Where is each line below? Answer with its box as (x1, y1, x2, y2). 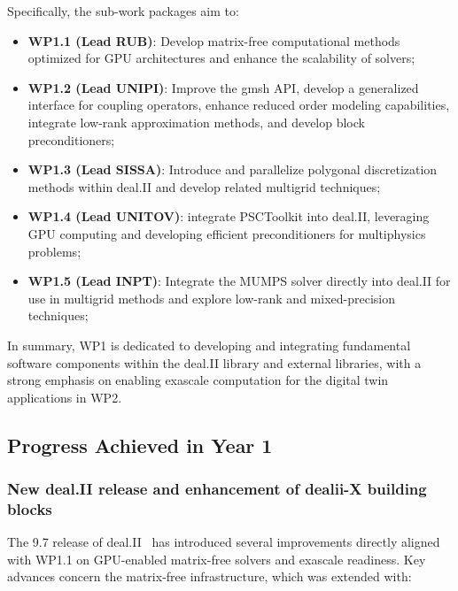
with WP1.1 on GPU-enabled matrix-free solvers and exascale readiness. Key (7, 549, 426, 568)
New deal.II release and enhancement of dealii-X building (7, 477, 427, 499)
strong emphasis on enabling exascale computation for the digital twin (7, 371, 389, 389)
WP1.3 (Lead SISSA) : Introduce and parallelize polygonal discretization (27, 160, 438, 179)
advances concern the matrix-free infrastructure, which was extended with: (7, 567, 412, 586)
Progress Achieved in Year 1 (7, 431, 273, 458)
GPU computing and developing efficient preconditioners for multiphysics (27, 224, 426, 242)
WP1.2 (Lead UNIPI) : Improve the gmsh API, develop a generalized (27, 78, 419, 96)
